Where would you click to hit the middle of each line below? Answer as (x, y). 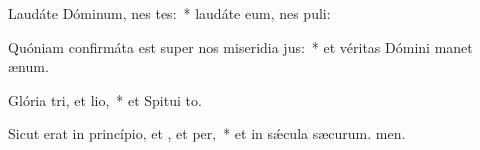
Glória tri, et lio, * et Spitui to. (105, 99)
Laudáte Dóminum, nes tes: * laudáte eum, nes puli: (169, 13)
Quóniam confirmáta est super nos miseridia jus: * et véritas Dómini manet (240, 46)
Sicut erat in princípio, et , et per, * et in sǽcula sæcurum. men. (207, 133)
